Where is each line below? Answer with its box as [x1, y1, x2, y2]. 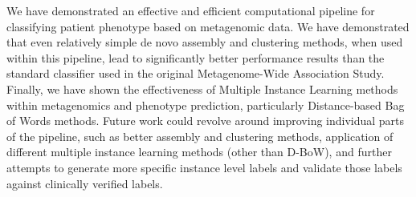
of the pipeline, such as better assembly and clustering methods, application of [6, 127, 394, 144]
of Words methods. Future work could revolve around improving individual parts [6, 112, 405, 129]
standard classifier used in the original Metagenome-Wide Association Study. [6, 65, 385, 82]
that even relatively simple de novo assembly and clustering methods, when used [6, 34, 403, 50]
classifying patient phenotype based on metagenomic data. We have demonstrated [6, 18, 410, 34]
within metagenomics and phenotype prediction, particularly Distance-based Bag [6, 96, 405, 113]
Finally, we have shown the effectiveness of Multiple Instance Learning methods [6, 80, 398, 97]
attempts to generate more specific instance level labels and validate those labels [6, 159, 402, 175]
